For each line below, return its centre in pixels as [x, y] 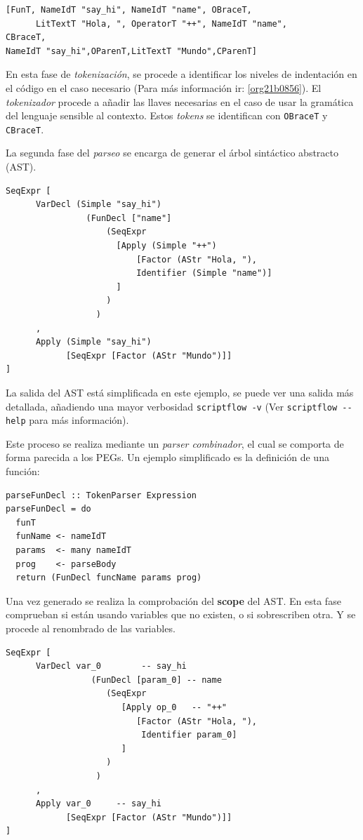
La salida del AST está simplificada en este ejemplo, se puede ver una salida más [180, 392]
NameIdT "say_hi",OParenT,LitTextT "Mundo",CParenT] [131, 51]
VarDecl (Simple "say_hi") [98, 205]
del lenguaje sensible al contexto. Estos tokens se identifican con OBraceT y [167, 115]
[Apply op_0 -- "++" [174, 707]
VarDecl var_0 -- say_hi [111, 666]
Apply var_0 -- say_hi [98, 804]
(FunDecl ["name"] [129, 218]
